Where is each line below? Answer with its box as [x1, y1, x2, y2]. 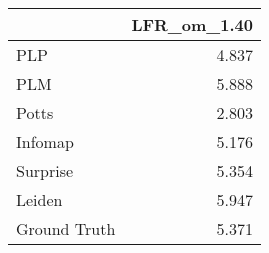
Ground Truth [16, 217, 116, 240]
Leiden [16, 188, 63, 211]
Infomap [16, 130, 74, 153]
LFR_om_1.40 [131, 13, 253, 36]
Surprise [16, 159, 74, 182]
